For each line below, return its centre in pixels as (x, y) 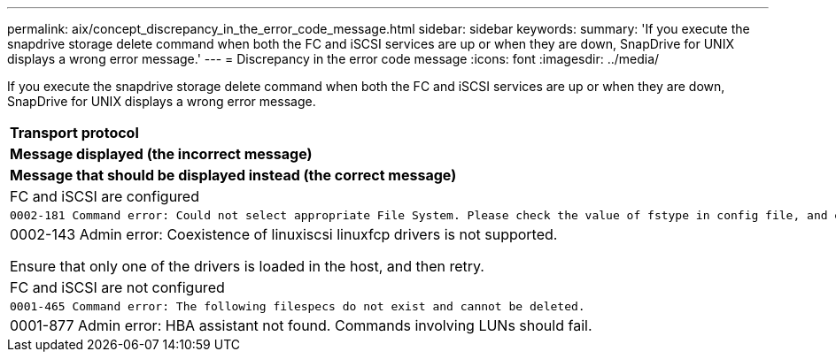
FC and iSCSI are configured (104, 196)
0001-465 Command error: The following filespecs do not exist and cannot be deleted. (298, 306)
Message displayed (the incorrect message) (161, 154)
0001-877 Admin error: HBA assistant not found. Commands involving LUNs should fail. (301, 325)
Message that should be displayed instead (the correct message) (233, 175)
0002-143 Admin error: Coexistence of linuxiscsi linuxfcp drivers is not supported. (284, 234)
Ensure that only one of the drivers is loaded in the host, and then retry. (247, 266)
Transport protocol (74, 133)
